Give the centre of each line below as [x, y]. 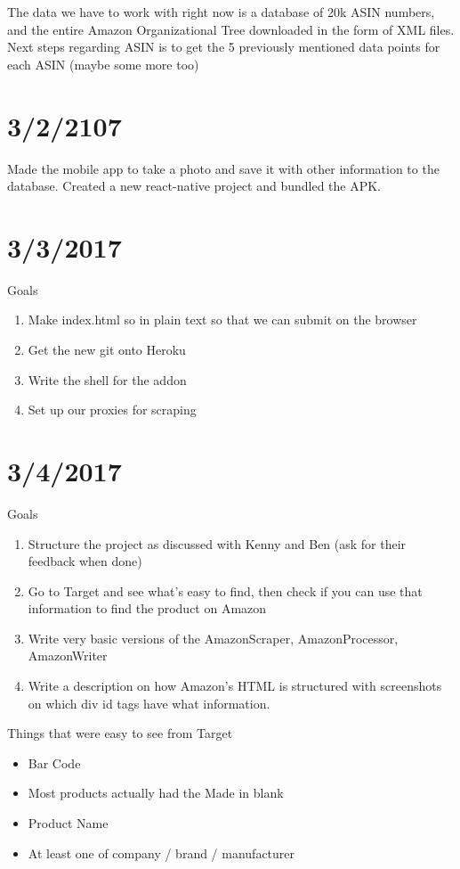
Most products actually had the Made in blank [156, 793]
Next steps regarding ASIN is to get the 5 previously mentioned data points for [224, 47]
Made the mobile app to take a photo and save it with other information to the [223, 168]
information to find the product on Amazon [147, 608]
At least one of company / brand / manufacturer [161, 853]
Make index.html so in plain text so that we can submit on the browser [222, 320]
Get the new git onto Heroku [107, 349]
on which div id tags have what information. [149, 703]
